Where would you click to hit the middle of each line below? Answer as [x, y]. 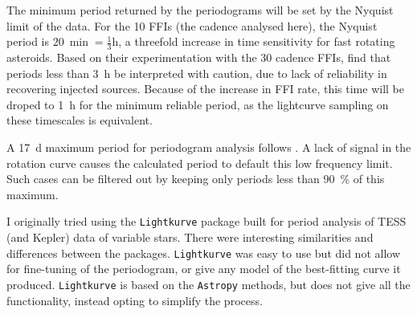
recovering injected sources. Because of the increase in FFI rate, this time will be [205, 89]
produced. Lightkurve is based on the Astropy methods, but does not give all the [208, 284]
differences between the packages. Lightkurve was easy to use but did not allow [204, 253]
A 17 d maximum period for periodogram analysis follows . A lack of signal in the [209, 147]
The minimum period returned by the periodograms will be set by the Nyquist [200, 10]
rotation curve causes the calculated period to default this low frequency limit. [200, 163]
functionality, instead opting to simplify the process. [135, 300]
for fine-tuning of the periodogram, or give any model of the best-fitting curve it [204, 269]
